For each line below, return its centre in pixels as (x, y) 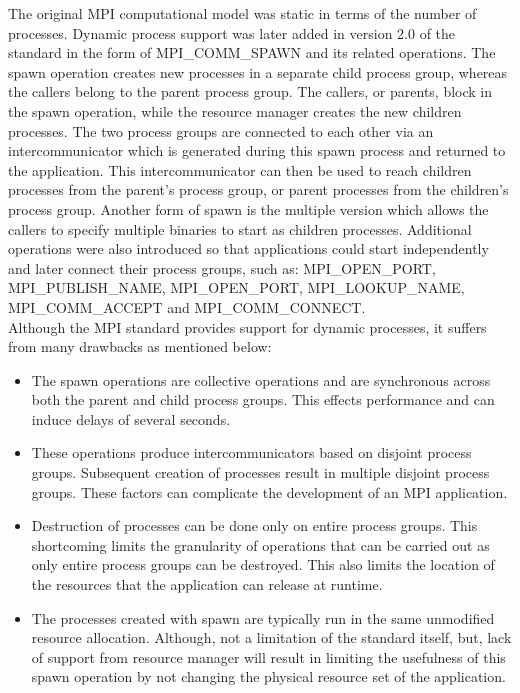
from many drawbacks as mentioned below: (140, 346)
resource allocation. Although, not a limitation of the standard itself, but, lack (271, 637)
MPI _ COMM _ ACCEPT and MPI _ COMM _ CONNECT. (187, 306)
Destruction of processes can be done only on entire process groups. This (254, 525)
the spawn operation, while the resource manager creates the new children (235, 110)
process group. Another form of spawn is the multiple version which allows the (248, 208)
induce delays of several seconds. (131, 418)
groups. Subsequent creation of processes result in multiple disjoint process (260, 472)
